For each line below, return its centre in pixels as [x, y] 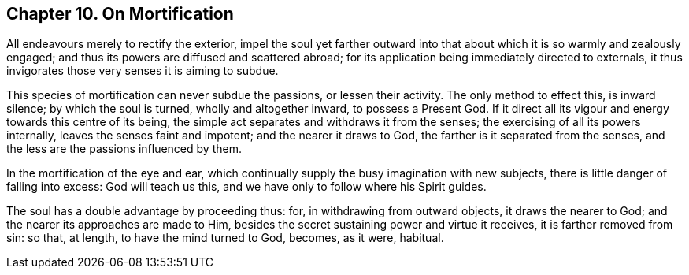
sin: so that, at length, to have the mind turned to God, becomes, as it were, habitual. [225, 238]
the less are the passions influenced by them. [124, 149]
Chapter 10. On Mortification [120, 14]
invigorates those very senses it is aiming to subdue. [143, 71]
